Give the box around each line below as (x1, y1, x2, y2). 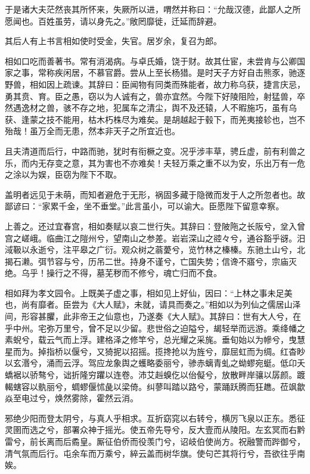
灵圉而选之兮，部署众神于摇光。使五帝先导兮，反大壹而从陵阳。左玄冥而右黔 (5, 423, 305, 436)
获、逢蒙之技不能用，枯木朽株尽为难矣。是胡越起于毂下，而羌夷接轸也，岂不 (5, 113, 305, 125)
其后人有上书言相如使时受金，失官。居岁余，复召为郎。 (5, 35, 222, 47)
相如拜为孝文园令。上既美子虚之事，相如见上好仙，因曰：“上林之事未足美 (5, 286, 293, 299)
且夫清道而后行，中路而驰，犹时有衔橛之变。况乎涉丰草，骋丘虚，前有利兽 (5, 144, 297, 157)
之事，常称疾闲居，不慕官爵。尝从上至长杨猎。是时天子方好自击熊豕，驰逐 (13, 66, 305, 79)
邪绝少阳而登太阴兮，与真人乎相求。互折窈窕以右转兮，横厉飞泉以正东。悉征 (5, 411, 305, 424)
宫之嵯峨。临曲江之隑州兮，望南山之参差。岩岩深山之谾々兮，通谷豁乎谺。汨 (5, 231, 305, 244)
